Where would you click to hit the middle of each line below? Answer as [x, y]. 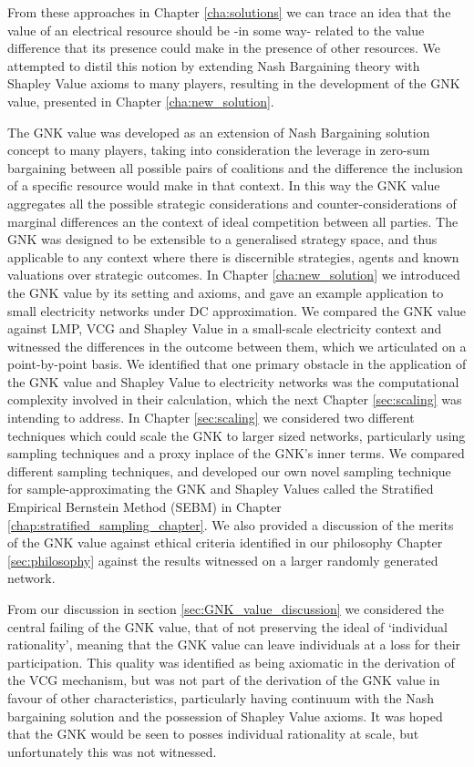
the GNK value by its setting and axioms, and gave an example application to [226, 292]
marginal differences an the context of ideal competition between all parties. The [233, 221]
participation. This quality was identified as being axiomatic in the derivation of [231, 662]
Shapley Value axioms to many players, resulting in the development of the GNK [234, 83]
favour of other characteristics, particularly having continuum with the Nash [221, 697]
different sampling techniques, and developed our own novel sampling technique [229, 470]
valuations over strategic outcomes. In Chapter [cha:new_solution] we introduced [234, 275]
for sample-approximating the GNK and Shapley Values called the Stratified [221, 489]
